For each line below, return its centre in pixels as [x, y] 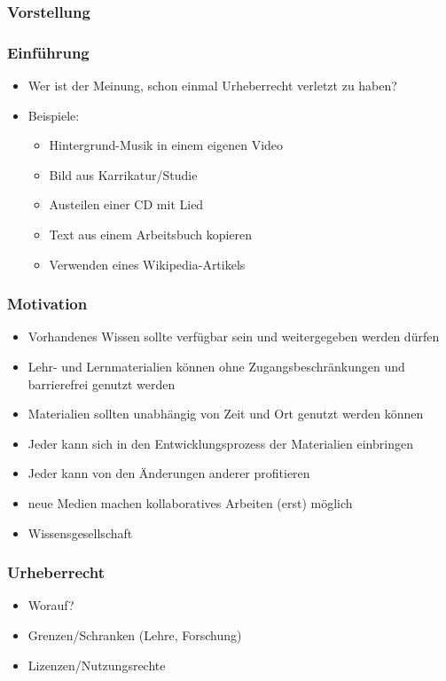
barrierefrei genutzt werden [102, 384]
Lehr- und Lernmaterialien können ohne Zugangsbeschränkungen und [216, 367]
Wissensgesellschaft [80, 532]
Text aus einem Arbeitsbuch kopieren [151, 235]
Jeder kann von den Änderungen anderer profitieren [169, 473]
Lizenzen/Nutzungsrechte [97, 665]
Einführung [48, 52]
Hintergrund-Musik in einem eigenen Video [166, 145]
